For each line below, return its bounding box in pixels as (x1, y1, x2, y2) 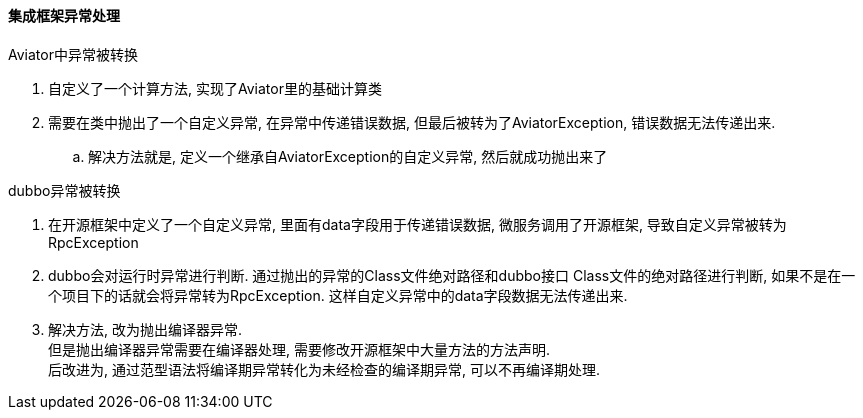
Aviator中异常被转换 (8, 45, 138, 63)
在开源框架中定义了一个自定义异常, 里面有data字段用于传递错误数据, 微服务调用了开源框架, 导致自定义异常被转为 (48, 215, 787, 233)
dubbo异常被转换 (8, 181, 121, 199)
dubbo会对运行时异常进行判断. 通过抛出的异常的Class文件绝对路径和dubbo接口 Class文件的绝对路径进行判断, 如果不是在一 (48, 266, 856, 284)
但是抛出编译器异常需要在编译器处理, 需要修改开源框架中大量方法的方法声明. (48, 340, 551, 358)
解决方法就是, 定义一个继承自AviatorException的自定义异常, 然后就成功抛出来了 (88, 147, 608, 165)
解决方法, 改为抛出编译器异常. (48, 320, 243, 338)
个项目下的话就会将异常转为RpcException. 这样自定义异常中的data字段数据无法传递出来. (48, 286, 628, 304)
